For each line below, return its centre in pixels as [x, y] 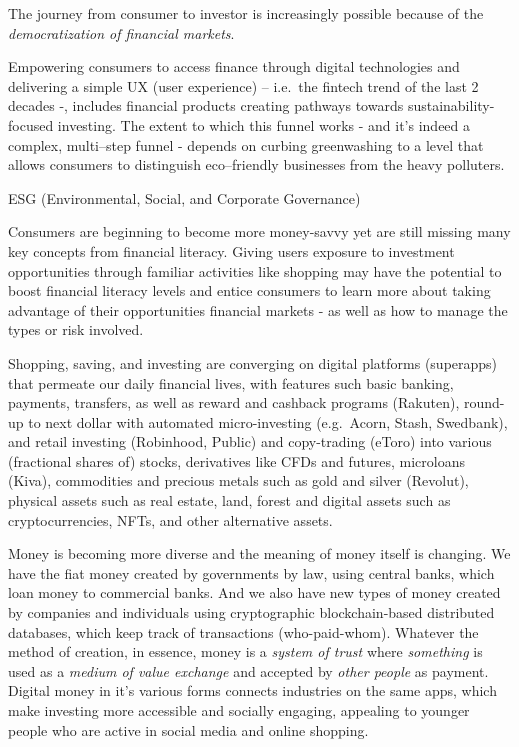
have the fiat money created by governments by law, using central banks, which [251, 572]
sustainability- [451, 105]
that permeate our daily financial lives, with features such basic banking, [231, 382]
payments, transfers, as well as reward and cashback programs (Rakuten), [234, 402]
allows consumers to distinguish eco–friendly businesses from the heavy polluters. [256, 164]
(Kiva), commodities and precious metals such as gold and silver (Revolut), [238, 480]
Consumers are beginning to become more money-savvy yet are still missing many [259, 231]
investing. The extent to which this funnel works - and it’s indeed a [264, 124]
